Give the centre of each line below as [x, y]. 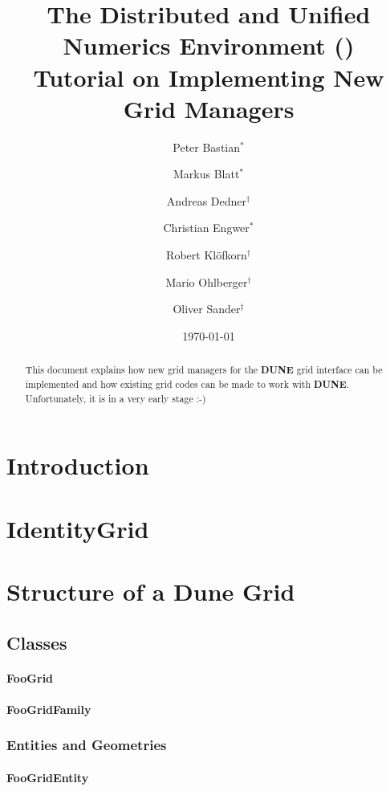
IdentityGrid [78, 528]
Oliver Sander [207, 309]
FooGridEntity [48, 777]
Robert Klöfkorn [207, 255]
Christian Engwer [206, 228]
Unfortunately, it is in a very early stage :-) [116, 398]
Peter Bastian [207, 147]
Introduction [78, 465]
